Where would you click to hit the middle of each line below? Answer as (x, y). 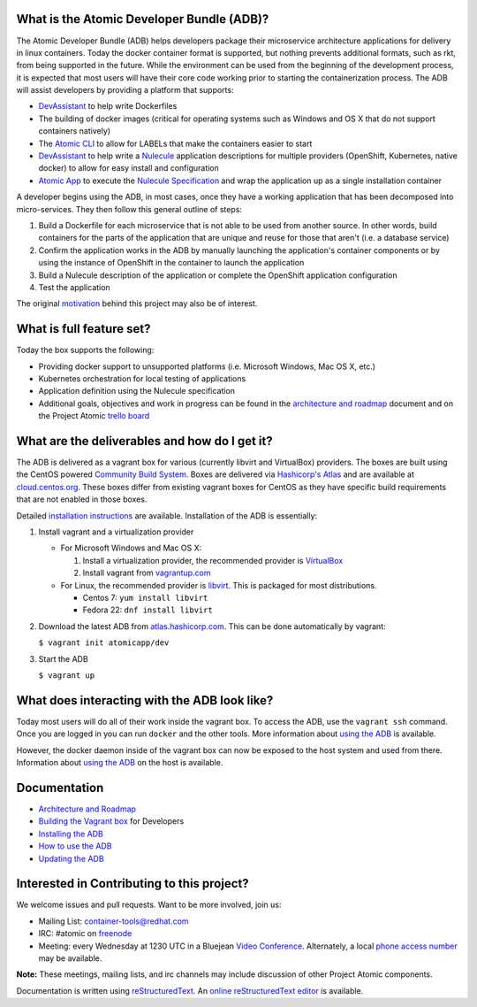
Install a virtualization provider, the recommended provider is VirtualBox (213, 560)
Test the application (74, 287)
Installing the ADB (71, 834)
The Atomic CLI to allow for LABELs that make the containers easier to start (175, 143)
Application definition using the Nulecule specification (137, 391)
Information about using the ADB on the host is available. (120, 763)
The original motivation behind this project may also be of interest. (137, 304)
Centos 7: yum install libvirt (145, 598)
